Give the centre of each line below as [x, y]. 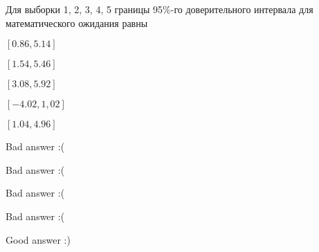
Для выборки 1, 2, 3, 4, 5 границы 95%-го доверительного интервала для [159, 9]
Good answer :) [38, 239]
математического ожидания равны [77, 22]
